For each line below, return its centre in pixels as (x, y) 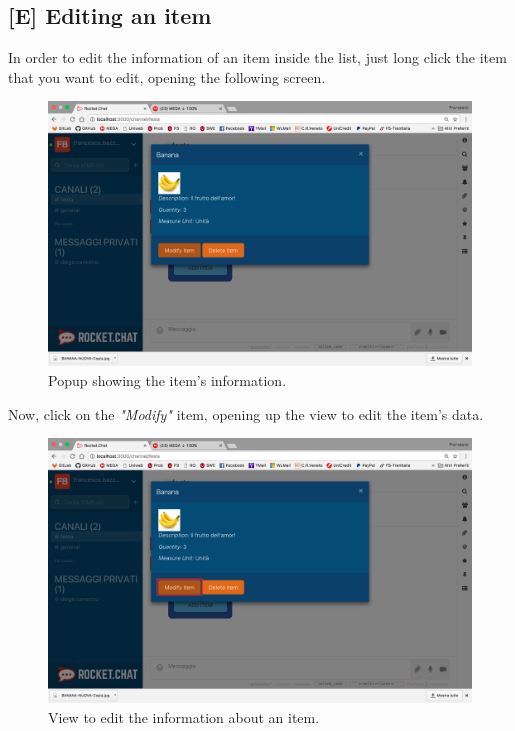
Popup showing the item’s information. (167, 379)
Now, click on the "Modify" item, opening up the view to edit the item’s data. (246, 413)
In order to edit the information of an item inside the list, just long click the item (257, 57)
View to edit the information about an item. (184, 716)
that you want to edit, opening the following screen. (167, 76)
